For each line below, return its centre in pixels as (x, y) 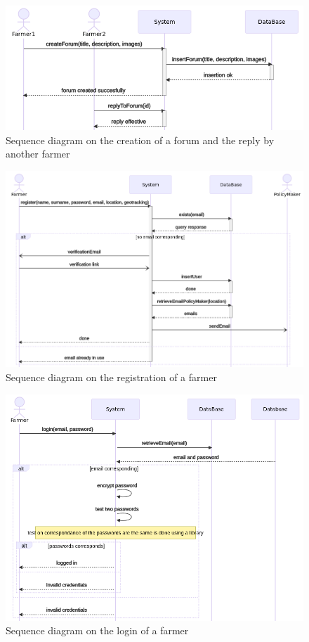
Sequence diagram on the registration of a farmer (111, 377)
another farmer (38, 154)
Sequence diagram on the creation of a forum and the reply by (140, 140)
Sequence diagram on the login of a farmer (97, 630)
